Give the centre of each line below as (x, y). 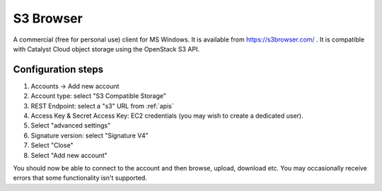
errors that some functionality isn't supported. (80, 178)
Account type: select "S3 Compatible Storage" (98, 96)
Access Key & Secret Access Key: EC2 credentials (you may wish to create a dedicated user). (167, 116)
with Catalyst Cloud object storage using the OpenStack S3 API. (106, 49)
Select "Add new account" (69, 155)
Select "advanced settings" (71, 125)
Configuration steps (58, 69)
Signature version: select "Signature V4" (89, 135)
